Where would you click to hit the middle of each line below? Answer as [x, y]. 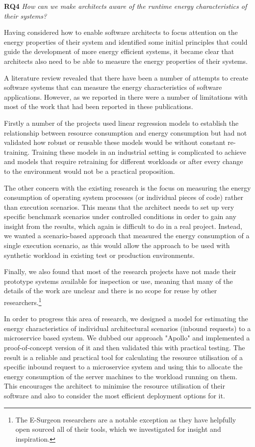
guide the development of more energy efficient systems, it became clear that [119, 51]
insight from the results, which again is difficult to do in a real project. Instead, [123, 226]
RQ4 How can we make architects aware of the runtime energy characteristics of [126, 6]
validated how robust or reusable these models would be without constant [115, 142]
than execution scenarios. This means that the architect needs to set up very [119, 207]
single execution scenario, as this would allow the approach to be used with [117, 245]
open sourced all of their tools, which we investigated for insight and [118, 429]
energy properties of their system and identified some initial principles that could [126, 42]
